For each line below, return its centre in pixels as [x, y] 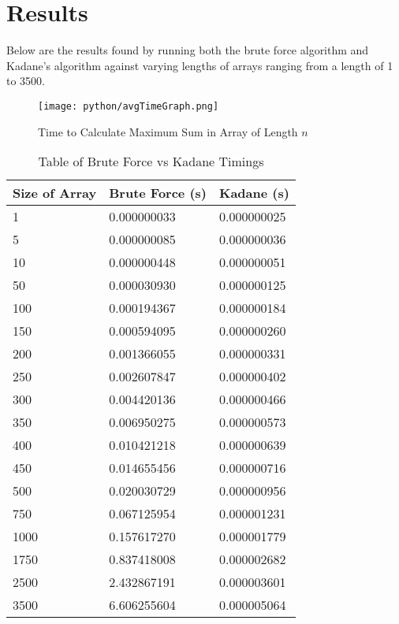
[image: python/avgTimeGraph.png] [129, 106]
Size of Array [55, 193]
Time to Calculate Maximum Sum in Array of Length [168, 131]
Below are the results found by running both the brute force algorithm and [188, 50]
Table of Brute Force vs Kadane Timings [151, 162]
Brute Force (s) [158, 193]
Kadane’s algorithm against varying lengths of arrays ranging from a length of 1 [200, 65]
